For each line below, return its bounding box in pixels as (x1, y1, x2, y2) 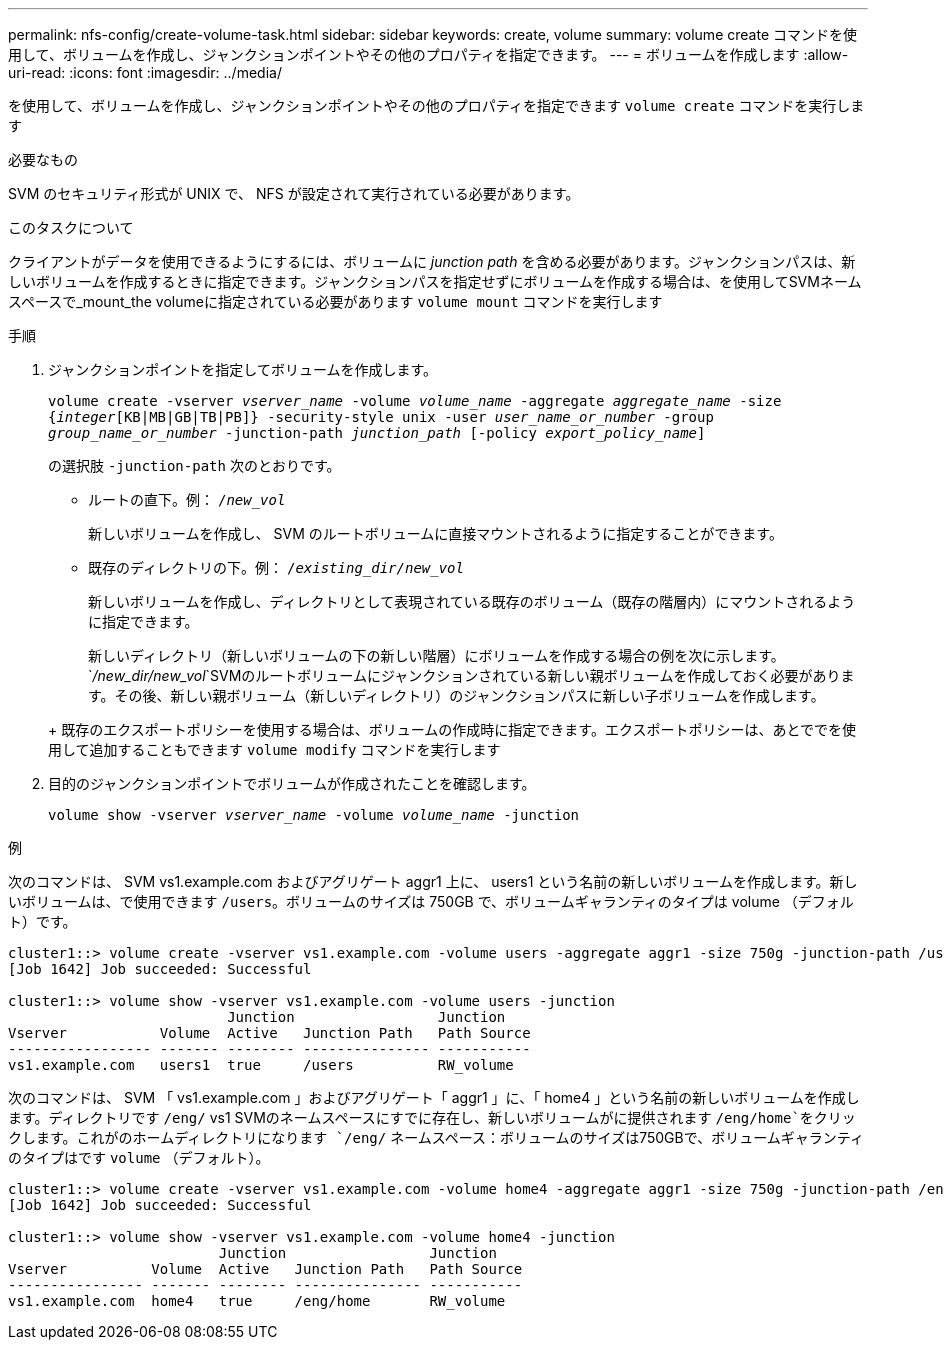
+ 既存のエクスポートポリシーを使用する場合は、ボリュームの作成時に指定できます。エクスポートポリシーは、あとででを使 (48, 721, 857, 738)
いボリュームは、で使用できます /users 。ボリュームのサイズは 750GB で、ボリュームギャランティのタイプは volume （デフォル (8, 893, 854, 910)
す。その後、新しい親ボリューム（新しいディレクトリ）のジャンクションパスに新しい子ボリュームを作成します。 (88, 687, 825, 704)
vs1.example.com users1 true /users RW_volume (8, 1057, 514, 1073)
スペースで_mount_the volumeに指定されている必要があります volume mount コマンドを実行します (8, 293, 663, 310)
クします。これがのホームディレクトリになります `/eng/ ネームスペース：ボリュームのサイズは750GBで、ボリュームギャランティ (8, 1129, 864, 1146)
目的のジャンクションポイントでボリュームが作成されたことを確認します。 (48, 775, 536, 792)
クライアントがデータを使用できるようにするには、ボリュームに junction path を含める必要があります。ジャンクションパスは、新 (8, 253, 856, 270)
